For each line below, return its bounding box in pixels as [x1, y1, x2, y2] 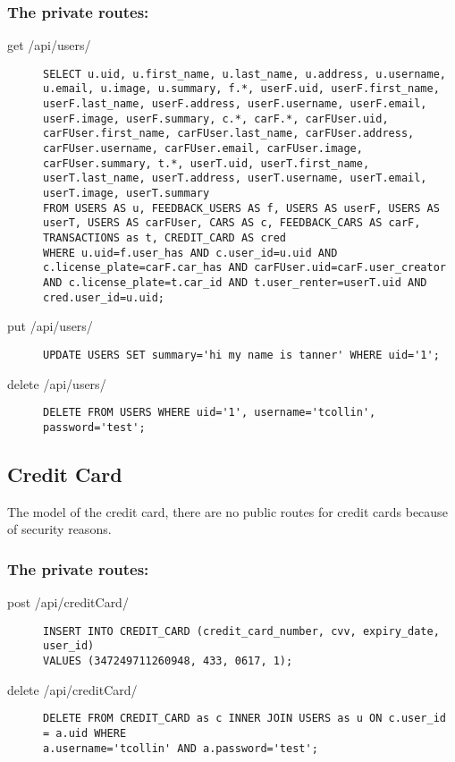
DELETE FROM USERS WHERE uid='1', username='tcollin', [43, 406, 376, 419]
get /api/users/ [7, 36, 91, 55]
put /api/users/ [7, 317, 93, 335]
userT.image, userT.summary [43, 187, 210, 200]
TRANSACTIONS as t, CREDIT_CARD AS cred [43, 232, 287, 245]
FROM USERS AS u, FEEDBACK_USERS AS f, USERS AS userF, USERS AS [43, 201, 440, 215]
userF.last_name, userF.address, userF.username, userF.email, [43, 97, 427, 111]
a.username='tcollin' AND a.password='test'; [43, 741, 318, 755]
